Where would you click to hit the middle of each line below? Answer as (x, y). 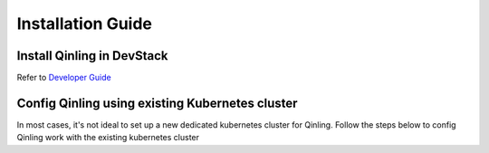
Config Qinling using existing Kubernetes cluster (157, 103)
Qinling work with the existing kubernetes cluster (108, 138)
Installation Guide (85, 24)
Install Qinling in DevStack (92, 56)
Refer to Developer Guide (64, 78)
